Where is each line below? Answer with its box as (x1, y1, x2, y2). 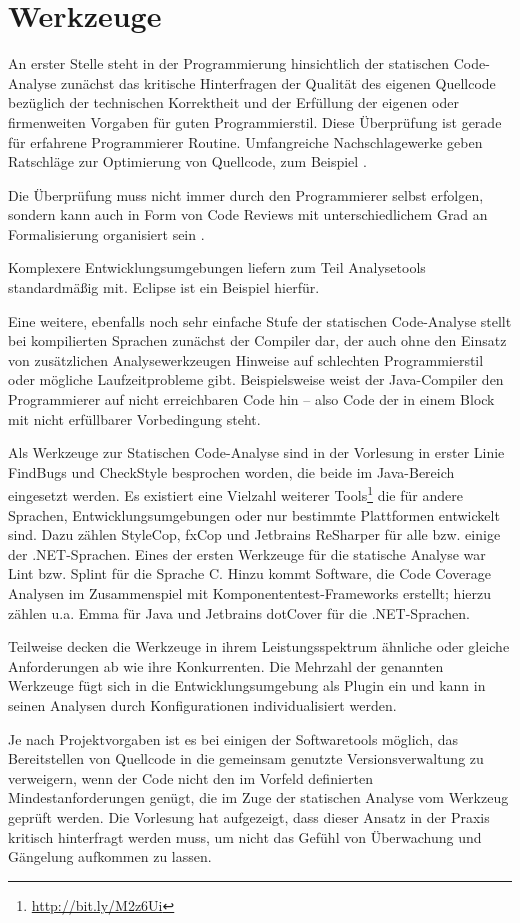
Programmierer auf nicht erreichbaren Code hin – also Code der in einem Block (8, 389, 495, 410)
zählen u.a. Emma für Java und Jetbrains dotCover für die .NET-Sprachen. (8, 602, 470, 623)
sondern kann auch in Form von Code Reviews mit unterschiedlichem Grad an (8, 204, 488, 225)
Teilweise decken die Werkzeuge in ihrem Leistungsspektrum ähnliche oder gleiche (8, 636, 510, 657)
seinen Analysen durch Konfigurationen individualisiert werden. (8, 695, 397, 715)
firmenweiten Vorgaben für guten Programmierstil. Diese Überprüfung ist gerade (8, 111, 502, 132)
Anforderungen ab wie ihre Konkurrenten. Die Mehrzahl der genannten (8, 655, 444, 676)
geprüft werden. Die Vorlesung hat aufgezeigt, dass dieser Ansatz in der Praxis (8, 806, 490, 827)
